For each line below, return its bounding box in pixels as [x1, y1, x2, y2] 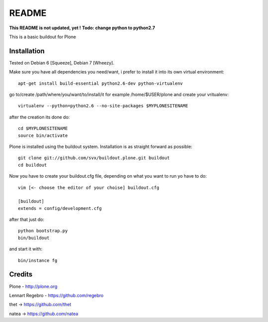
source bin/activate [18, 132, 68, 138]
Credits [9, 270, 33, 279]
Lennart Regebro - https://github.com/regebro [9, 292, 104, 298]
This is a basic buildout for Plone [9, 34, 76, 40]
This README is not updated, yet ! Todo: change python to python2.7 [9, 25, 155, 31]
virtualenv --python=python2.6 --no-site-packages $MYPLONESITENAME [18, 103, 188, 109]
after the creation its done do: [9, 114, 70, 120]
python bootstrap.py [18, 228, 68, 234]
